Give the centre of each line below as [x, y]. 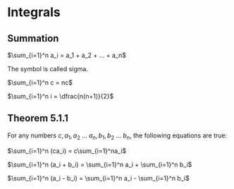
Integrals [34, 12]
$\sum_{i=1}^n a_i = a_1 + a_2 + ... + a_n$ [67, 55]
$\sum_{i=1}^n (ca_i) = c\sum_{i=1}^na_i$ [67, 151]
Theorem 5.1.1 [38, 118]
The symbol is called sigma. [48, 69]
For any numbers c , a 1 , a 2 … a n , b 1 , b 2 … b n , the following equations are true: [117, 136]
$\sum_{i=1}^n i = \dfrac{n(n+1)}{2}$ [61, 96]
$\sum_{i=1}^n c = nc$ [40, 83]
